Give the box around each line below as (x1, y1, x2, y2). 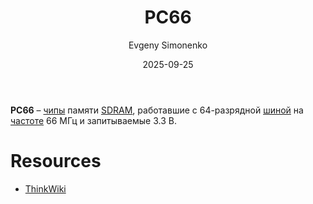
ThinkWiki (24, 182, 67, 195)
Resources (10, 150, 102, 173)
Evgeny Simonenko (128, 39, 208, 51)
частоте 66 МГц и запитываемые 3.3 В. (10, 114, 177, 126)
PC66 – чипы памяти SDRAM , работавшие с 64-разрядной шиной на (10, 104, 304, 116)
